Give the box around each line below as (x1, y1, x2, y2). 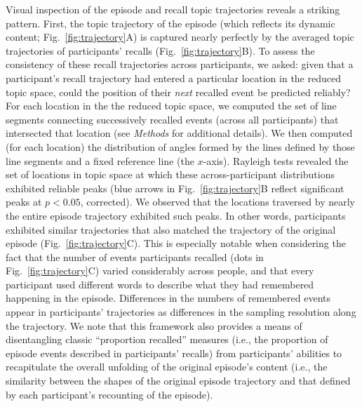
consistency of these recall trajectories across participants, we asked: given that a (6, 57, 354, 72)
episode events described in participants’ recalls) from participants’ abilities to (6, 345, 342, 360)
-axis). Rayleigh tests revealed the (203, 153, 349, 168)
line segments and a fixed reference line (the (6, 153, 194, 168)
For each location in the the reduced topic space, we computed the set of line (6, 98, 337, 113)
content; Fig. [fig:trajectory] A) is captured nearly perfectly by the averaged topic (6, 29, 354, 44)
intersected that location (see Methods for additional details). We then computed (6, 126, 353, 140)
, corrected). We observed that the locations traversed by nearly (80, 194, 355, 209)
